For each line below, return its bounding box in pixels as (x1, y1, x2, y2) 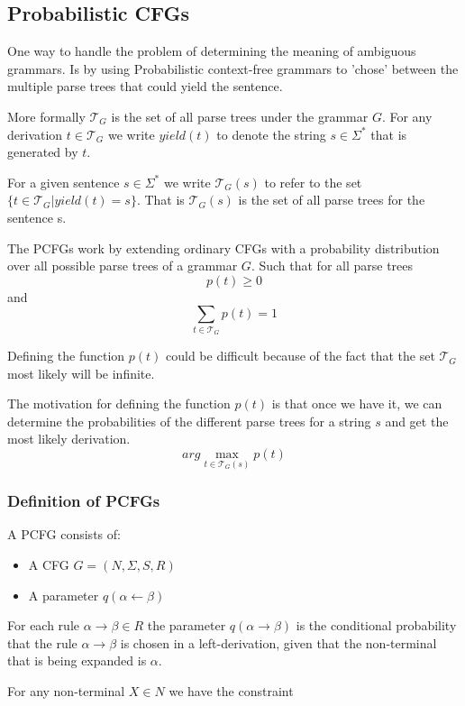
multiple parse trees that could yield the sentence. (7, 77, 283, 96)
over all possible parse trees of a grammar (7, 256, 238, 275)
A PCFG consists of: (7, 525, 121, 544)
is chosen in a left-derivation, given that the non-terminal (120, 633, 437, 652)
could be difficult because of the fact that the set (166, 346, 435, 365)
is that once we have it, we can (271, 394, 442, 413)
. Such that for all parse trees (251, 256, 414, 275)
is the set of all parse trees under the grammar (111, 106, 369, 125)
